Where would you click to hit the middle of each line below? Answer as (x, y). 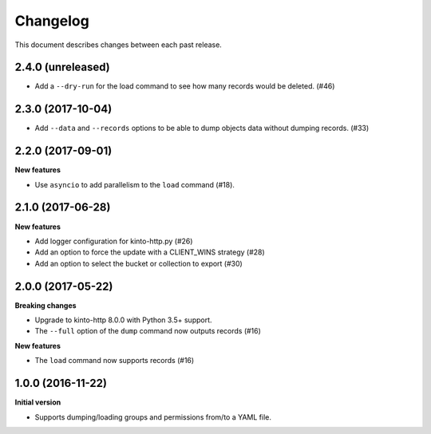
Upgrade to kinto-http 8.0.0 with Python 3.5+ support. (123, 320)
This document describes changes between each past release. (119, 45)
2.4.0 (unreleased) (63, 67)
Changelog (52, 21)
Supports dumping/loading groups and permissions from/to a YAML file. (153, 417)
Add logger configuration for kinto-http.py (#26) (114, 241)
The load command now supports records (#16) (115, 361)
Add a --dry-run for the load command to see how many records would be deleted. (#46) (185, 86)
